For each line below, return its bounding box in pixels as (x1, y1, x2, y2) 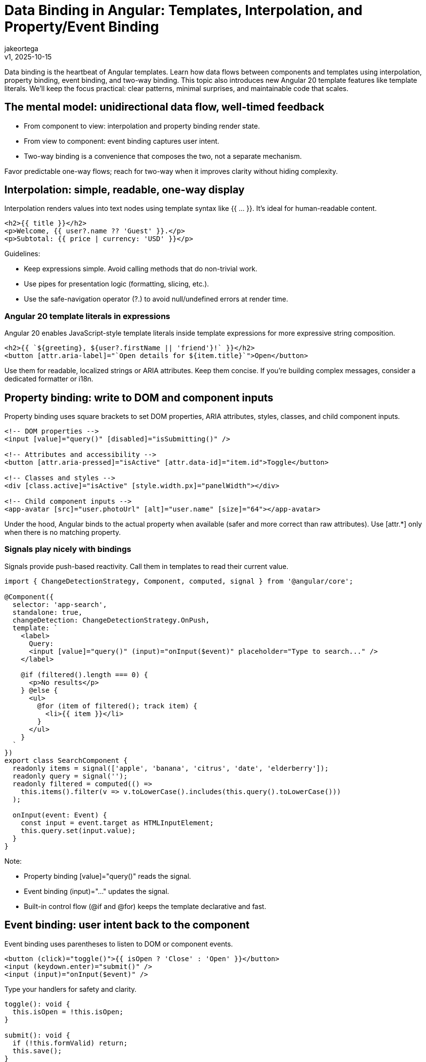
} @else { (20, 686, 58, 694)
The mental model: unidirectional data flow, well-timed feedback (4, 101, 324, 114)
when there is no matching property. (4, 528, 121, 537)
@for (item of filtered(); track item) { (37, 702, 198, 710)
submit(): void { (4, 1031, 70, 1039)
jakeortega (4, 44, 38, 53)
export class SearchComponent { (4, 756, 128, 764)
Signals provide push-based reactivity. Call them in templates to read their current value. (4, 562, 289, 570)
